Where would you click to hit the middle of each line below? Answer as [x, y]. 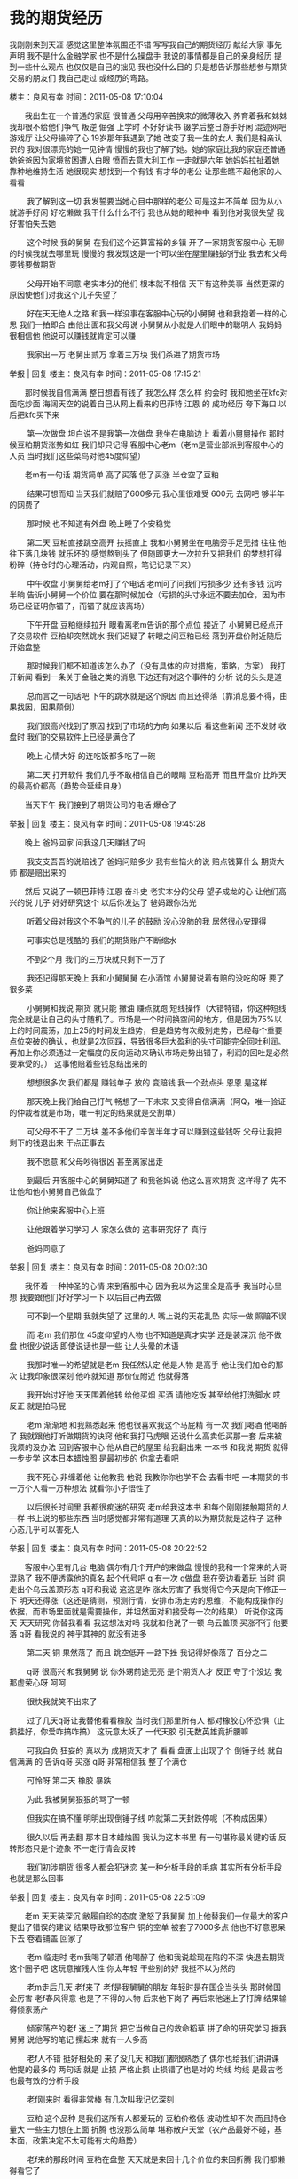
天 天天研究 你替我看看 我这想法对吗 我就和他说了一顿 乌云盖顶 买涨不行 [140, 1622]
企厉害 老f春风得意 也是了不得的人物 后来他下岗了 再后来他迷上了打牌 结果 [144, 1998]
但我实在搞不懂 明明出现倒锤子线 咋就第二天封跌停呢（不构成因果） [149, 1818]
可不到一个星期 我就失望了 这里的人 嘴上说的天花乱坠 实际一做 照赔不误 [156, 1316]
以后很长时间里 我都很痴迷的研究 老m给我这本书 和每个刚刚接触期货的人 [158, 1507]
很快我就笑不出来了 [62, 1701]
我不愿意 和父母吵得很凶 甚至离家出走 [95, 1161]
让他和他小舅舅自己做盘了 [56, 1191]
